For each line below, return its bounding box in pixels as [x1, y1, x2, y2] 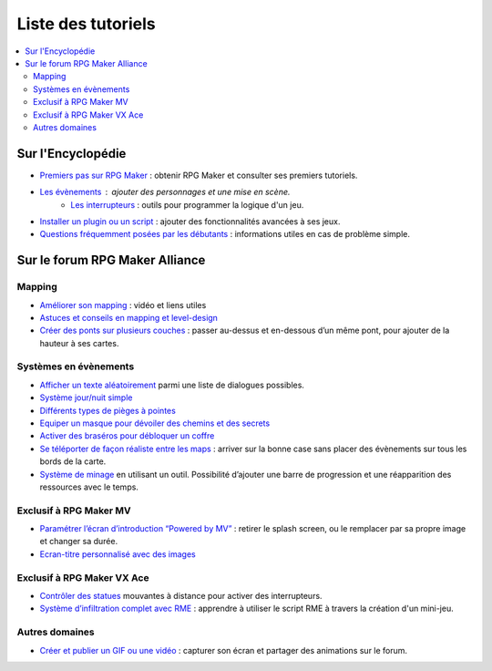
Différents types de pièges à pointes [39, 405, 177, 416]
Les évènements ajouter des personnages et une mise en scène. [39, 187, 291, 198]
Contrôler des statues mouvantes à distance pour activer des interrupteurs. [39, 591, 323, 602]
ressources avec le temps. [39, 481, 138, 492]
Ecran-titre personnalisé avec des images [39, 548, 196, 560]
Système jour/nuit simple [39, 392, 133, 403]
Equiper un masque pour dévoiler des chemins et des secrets [39, 418, 271, 428]
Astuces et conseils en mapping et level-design [39, 312, 219, 323]
